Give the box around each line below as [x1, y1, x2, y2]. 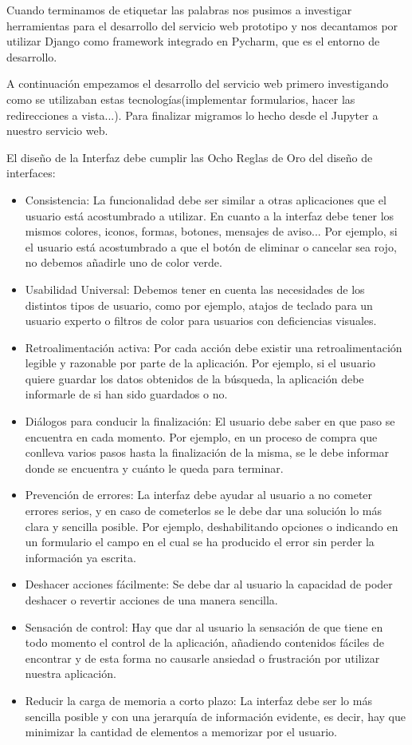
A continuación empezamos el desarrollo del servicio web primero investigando [6, 75, 389, 92]
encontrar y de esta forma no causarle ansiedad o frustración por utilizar [25, 649, 380, 666]
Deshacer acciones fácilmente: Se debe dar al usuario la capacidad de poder [25, 576, 393, 592]
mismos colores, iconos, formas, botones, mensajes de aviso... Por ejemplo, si [25, 223, 398, 240]
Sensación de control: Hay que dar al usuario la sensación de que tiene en [25, 618, 383, 635]
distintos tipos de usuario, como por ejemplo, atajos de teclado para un [25, 296, 373, 313]
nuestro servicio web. [6, 122, 108, 139]
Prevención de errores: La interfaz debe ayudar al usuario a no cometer [25, 486, 373, 503]
